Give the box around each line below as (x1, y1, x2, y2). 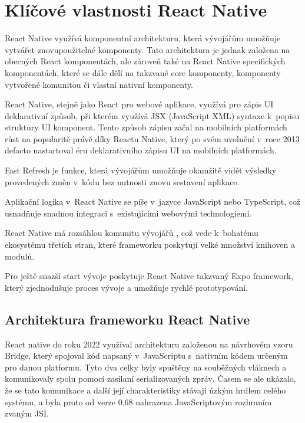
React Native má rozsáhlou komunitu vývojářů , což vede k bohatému (5, 227, 258, 239)
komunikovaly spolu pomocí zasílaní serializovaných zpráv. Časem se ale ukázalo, (5, 372, 296, 385)
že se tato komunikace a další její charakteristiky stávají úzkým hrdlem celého (5, 383, 286, 396)
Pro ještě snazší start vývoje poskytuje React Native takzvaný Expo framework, (5, 270, 293, 282)
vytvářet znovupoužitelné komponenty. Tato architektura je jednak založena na (5, 43, 290, 55)
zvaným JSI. (5, 407, 49, 419)
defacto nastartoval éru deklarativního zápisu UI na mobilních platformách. (5, 144, 277, 156)
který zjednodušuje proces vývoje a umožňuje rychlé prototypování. (5, 281, 248, 293)
